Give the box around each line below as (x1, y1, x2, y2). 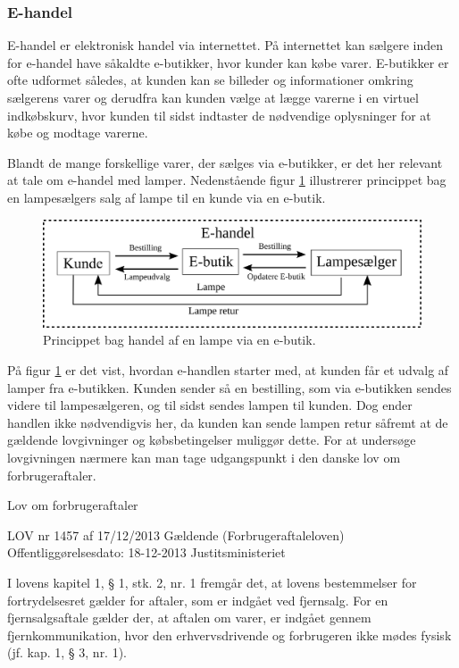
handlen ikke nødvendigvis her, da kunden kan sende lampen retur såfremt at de (7, 413, 448, 431)
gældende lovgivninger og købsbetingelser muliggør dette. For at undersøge (7, 430, 416, 449)
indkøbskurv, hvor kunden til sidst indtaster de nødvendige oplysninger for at (7, 105, 431, 124)
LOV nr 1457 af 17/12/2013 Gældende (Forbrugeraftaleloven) (7, 525, 345, 544)
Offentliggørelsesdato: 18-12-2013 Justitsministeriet (7, 543, 286, 562)
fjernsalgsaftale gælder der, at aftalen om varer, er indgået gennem (7, 608, 371, 627)
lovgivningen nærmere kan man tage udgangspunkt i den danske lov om (7, 448, 401, 467)
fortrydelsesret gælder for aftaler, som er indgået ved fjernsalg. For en (7, 590, 388, 609)
